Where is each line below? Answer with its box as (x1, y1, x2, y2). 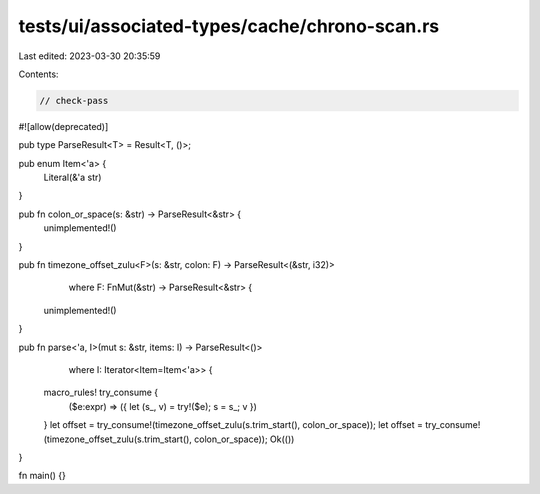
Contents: (18, 68, 59, 80)
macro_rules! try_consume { (43, 386, 159, 399)
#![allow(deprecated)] (18, 120, 109, 132)
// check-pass (39, 95, 109, 106)
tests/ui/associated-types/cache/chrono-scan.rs (18, 15, 440, 37)
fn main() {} (18, 470, 67, 482)
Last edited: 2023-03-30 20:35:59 (18, 50, 161, 62)
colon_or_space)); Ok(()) (193, 433, 295, 445)
